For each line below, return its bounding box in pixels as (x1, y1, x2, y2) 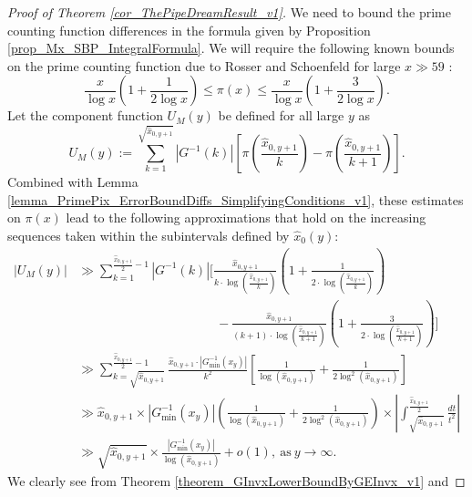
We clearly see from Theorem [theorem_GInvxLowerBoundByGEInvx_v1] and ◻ (7, 471, 466, 490)
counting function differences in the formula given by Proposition (7, 20, 371, 39)
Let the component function (7, 106, 163, 125)
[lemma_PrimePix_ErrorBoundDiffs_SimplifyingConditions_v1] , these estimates (7, 190, 464, 209)
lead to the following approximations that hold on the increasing (66, 208, 426, 227)
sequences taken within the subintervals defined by (7, 225, 290, 244)
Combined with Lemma (7, 172, 139, 192)
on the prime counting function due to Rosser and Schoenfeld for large (7, 56, 401, 75)
